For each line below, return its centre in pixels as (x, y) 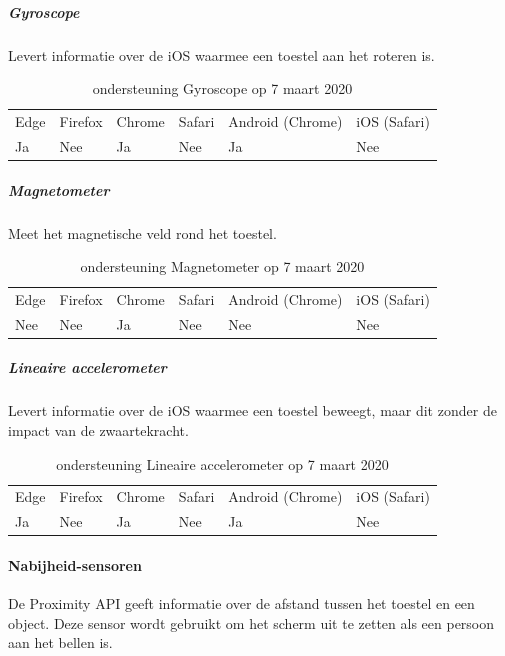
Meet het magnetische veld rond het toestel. (142, 232)
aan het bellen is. (60, 642)
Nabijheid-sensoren (75, 565)
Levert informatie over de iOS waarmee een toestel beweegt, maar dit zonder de (252, 410)
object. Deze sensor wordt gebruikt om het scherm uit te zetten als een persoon (251, 622)
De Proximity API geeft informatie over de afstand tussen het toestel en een (241, 603)
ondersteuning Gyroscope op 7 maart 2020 (222, 88)
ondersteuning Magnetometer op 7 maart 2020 (222, 266)
